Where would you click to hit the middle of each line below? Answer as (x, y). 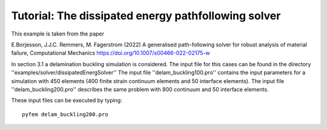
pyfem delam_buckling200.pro (65, 114)
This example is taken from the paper (58, 34)
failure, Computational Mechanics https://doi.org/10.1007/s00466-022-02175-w (111, 53)
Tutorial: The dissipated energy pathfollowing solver (146, 16)
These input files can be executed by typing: (67, 101)
